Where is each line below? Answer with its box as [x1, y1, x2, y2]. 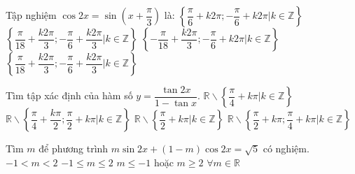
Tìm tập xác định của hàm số [6, 88, 133, 103]
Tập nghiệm [6, 8, 57, 22]
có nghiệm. [263, 141, 309, 156]
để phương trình [39, 141, 109, 156]
